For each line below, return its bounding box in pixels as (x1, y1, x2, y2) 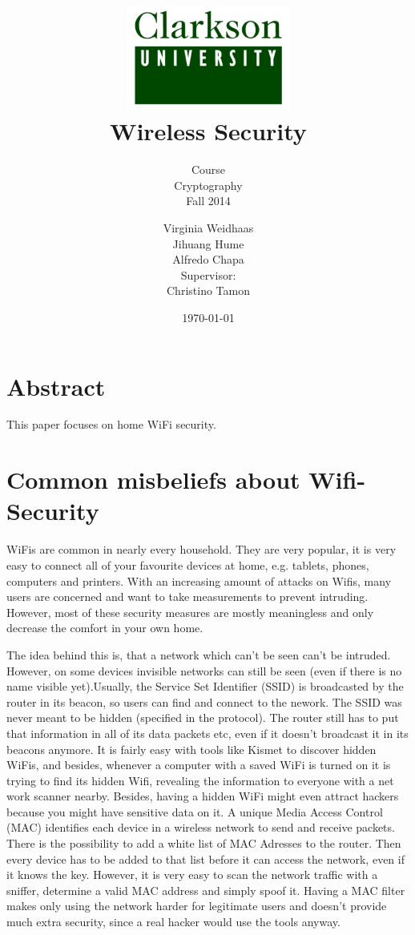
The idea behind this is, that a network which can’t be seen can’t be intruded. (6, 646, 391, 663)
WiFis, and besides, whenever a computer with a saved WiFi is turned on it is (6, 756, 391, 773)
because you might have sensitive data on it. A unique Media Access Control (6, 803, 383, 820)
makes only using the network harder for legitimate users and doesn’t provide (6, 897, 387, 914)
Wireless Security (110, 115, 307, 147)
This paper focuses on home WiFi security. (6, 416, 216, 433)
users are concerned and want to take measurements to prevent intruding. (6, 588, 369, 605)
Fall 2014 (186, 192, 231, 209)
